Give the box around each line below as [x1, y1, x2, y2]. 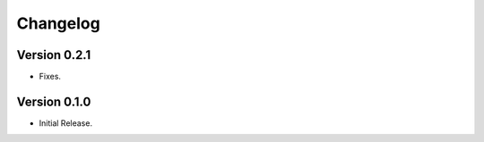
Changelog [16, 13, 100, 33]
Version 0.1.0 [16, 94, 91, 109]
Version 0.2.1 [16, 47, 91, 63]
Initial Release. [39, 117, 93, 129]
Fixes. [39, 71, 62, 82]
